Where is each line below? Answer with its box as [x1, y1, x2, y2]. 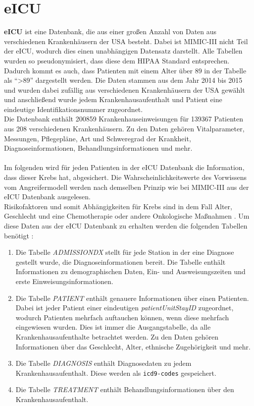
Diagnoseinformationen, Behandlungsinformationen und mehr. [4, 143, 193, 153]
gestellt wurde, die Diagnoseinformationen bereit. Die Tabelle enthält [15, 256, 226, 267]
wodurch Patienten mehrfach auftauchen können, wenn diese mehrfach [15, 312, 229, 322]
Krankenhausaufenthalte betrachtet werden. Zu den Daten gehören [15, 331, 218, 342]
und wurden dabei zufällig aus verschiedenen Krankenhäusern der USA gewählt [4, 84, 245, 95]
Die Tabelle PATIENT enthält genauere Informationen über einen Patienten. [15, 292, 249, 303]
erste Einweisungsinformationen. [15, 276, 113, 286]
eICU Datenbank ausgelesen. [4, 191, 91, 202]
